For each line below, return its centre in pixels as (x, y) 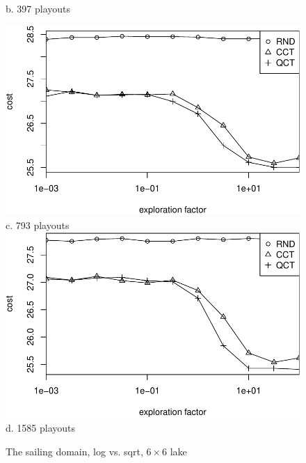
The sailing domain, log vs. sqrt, (74, 451)
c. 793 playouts (38, 225)
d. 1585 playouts (41, 428)
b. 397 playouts (38, 8)
